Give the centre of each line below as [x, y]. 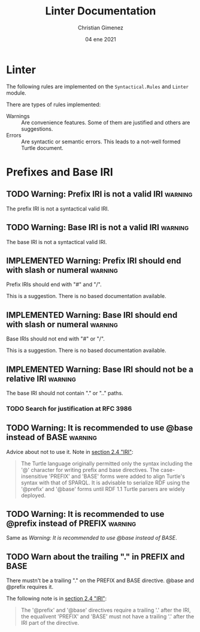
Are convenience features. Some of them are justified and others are [106, 122]
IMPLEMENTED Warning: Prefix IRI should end [94, 261]
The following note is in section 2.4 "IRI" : [56, 598]
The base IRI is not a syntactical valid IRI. [57, 242]
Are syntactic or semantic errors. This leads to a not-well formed [101, 142]
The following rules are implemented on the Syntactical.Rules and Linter [97, 86]
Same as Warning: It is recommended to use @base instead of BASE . [92, 538]
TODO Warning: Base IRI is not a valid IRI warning [98, 228]
